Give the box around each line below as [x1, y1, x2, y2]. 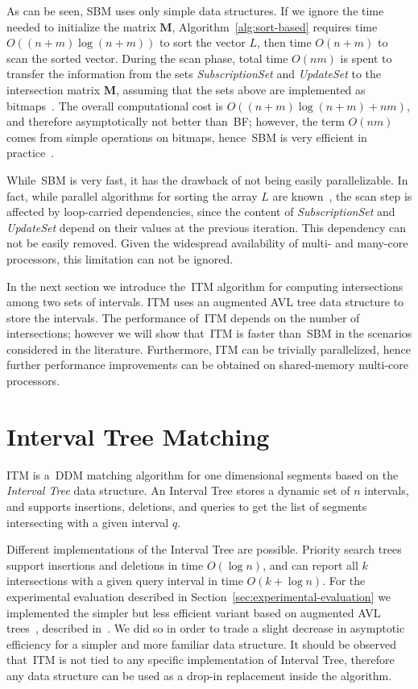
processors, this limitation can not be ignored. [6, 250, 234, 267]
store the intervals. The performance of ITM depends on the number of [6, 309, 360, 326]
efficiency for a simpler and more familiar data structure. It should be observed [6, 635, 396, 652]
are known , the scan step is [272, 187, 412, 204]
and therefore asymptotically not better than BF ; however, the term [6, 113, 345, 130]
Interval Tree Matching [6, 419, 270, 452]
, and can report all [263, 556, 358, 573]
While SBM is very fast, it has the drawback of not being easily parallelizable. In [6, 171, 408, 188]
